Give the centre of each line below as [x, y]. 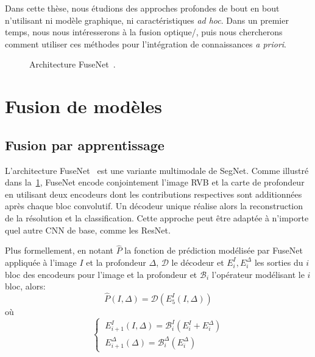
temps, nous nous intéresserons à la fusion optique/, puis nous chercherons [144, 32]
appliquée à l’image [41, 262]
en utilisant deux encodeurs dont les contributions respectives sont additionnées [154, 194]
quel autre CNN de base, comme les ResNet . [88, 230]
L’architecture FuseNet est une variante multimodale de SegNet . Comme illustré [157, 170]
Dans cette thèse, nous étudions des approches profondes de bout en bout [142, 8]
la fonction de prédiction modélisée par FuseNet [214, 250]
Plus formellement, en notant [59, 250]
